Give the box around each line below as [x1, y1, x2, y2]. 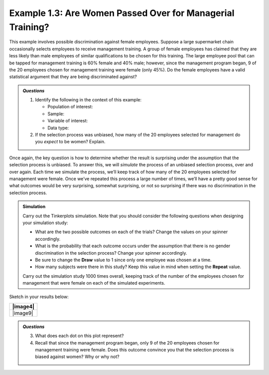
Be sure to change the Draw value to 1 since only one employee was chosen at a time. [35, 257, 212, 263]
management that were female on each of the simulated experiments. [22, 280, 165, 286]
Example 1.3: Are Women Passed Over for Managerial [9, 7, 235, 18]
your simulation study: [22, 220, 68, 226]
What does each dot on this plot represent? [35, 333, 124, 339]
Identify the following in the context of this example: [35, 97, 142, 103]
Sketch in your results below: [9, 294, 69, 300]
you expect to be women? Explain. [35, 139, 106, 145]
